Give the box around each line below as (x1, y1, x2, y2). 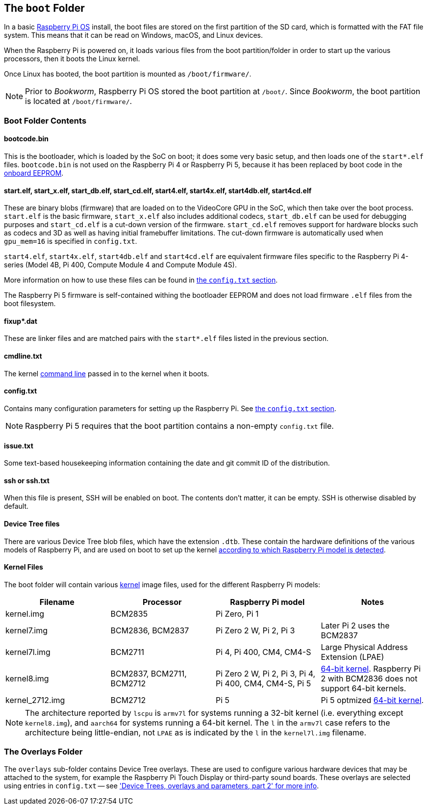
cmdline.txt (4, 352, 42, 361)
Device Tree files (4, 519, 60, 528)
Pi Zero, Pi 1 (216, 608, 259, 619)
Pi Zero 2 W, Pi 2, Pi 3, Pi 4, (216, 668, 316, 679)
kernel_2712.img (5, 695, 65, 705)
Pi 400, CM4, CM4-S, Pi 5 (216, 678, 311, 688)
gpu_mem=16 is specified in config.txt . (4, 237, 137, 246)
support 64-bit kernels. (321, 683, 406, 693)
